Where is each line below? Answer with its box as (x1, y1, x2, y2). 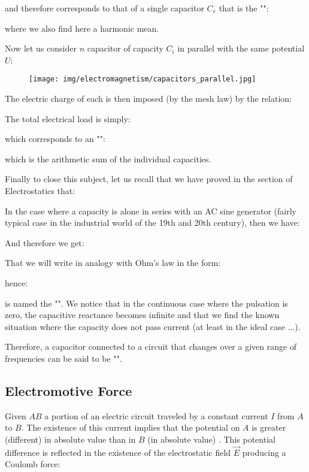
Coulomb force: (5, 458, 60, 470)
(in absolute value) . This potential (147, 432, 275, 445)
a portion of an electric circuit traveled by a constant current (44, 409, 268, 422)
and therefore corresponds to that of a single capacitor (5, 2, 204, 14)
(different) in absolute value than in (5, 432, 136, 445)
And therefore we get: (5, 236, 84, 249)
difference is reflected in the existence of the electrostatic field (5, 446, 231, 458)
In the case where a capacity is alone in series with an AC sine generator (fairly (5, 204, 297, 217)
